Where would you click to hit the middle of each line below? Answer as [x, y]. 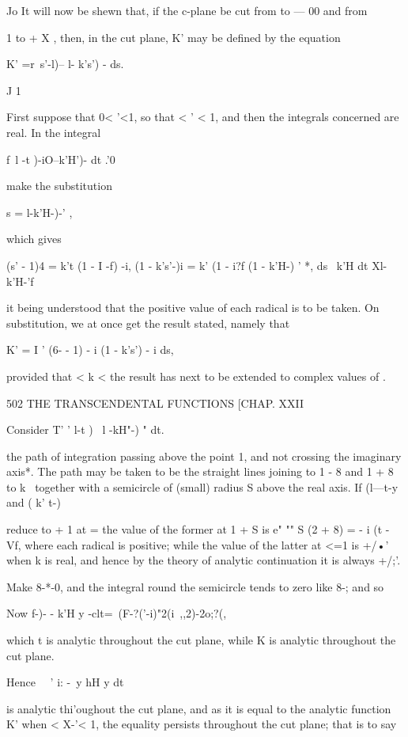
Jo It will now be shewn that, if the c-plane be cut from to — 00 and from [187, 10]
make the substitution [59, 186]
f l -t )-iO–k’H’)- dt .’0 [61, 159]
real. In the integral [54, 132]
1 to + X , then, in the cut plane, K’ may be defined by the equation [174, 37]
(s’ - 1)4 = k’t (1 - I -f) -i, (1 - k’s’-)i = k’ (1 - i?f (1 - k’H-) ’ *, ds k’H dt [187, 265]
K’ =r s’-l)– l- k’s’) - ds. [65, 64]
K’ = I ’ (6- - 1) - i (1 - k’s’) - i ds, [90, 350]
